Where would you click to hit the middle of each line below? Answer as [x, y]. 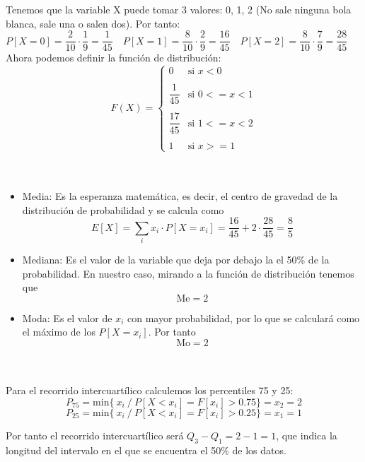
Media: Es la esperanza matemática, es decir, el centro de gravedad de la [180, 196]
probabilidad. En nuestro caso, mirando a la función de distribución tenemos [188, 273]
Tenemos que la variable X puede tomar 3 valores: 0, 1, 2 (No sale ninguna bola [179, 10]
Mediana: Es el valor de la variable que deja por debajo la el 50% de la [176, 260]
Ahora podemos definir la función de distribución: [114, 58]
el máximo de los [59, 332]
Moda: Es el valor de [67, 318]
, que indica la [307, 435]
